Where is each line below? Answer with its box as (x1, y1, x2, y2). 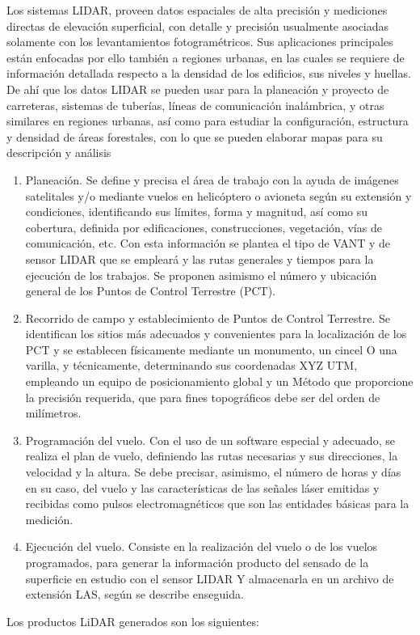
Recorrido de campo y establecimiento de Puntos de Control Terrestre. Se (25, 309, 390, 326)
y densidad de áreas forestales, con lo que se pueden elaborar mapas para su (6, 128, 383, 145)
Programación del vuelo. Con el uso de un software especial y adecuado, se (25, 431, 395, 448)
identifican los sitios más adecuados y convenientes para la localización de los (25, 325, 407, 342)
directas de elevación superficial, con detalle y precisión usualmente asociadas (6, 17, 389, 34)
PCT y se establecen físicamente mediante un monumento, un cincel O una (25, 341, 397, 358)
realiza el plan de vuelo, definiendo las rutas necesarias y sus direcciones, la (25, 447, 398, 464)
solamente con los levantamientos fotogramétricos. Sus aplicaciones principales (6, 33, 393, 50)
